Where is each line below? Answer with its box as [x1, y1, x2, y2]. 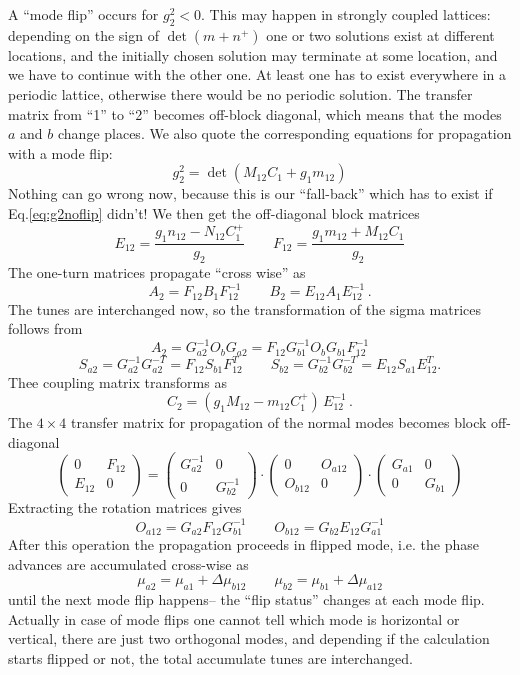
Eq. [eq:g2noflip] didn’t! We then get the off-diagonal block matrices [8, 202, 420, 223]
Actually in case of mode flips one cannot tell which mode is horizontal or [8, 608, 460, 629]
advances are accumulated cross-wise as [8, 553, 249, 574]
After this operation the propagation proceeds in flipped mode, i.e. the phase [8, 533, 479, 554]
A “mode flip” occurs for [8, 4, 159, 24]
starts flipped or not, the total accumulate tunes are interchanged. [8, 647, 413, 668]
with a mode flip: [8, 142, 113, 163]
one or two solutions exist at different [266, 24, 495, 45]
